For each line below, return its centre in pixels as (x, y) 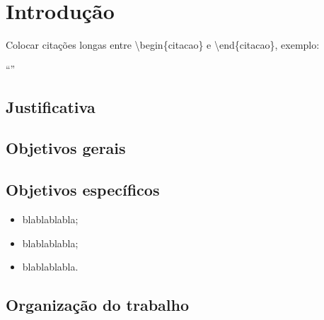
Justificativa (51, 106)
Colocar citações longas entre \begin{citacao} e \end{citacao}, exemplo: (163, 45)
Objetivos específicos (83, 190)
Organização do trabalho (98, 305)
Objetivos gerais (66, 148)
